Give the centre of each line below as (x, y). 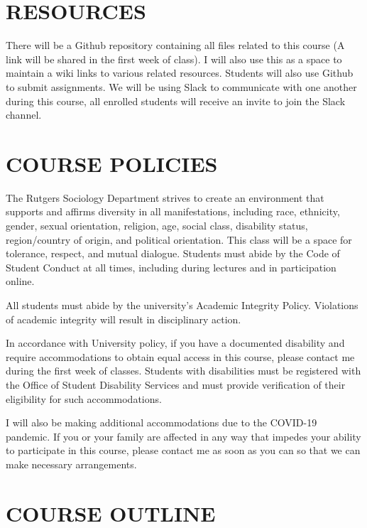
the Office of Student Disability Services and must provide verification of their (176, 384)
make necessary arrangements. (71, 464)
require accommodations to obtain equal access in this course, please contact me (180, 356)
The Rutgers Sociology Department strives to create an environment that (165, 197)
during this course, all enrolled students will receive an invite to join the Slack (176, 101)
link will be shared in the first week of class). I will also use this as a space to (174, 59)
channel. (24, 115)
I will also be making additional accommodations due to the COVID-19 (161, 422)
